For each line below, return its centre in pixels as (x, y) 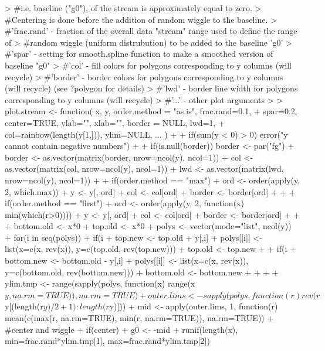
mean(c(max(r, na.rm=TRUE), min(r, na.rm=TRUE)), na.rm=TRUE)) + (139, 318)
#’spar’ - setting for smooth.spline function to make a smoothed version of (139, 54)
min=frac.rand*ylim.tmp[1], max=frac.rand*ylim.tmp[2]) (107, 341)
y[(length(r (24, 306)
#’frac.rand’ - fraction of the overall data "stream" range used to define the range (151, 31)
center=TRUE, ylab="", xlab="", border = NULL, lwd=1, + (115, 122)
